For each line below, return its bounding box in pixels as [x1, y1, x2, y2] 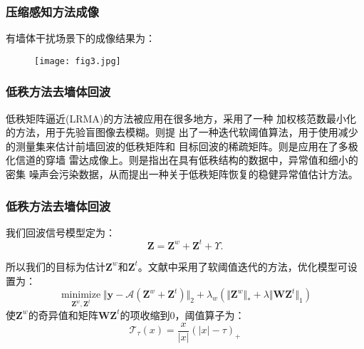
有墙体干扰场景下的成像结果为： [6, 31, 155, 46]
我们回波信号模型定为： [6, 224, 115, 239]
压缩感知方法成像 [6, 2, 99, 20]
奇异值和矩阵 [38, 307, 98, 322]
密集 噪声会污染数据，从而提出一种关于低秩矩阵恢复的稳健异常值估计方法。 [6, 167, 358, 182]
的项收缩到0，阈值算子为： [120, 307, 245, 322]
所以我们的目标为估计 [6, 259, 105, 274]
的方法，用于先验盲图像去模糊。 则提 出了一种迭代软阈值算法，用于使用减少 [6, 125, 358, 140]
